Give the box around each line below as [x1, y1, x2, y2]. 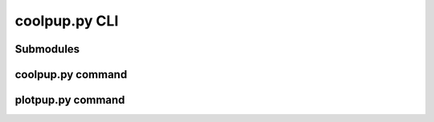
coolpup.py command [14, 68, 128, 81]
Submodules [14, 42, 80, 56]
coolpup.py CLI [14, 12, 119, 30]
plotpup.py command [14, 93, 125, 107]
